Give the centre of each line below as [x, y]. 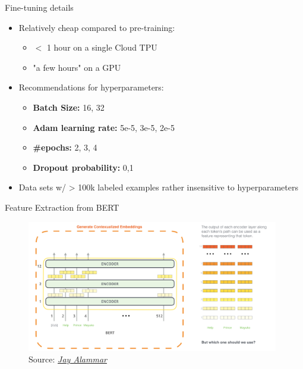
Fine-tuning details [39, 7]
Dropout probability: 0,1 [83, 167]
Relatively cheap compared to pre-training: [97, 27]
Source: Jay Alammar [68, 359]
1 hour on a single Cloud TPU [102, 47]
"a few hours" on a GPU [77, 67]
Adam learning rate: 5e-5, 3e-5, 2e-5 [104, 127]
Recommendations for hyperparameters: [91, 87]
